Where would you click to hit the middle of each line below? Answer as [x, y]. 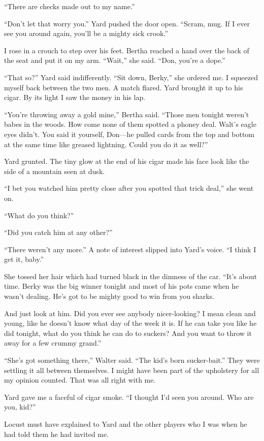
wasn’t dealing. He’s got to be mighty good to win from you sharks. [109, 296]
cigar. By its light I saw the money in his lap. [75, 97]
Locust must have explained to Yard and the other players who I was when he [126, 424]
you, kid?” [20, 407]
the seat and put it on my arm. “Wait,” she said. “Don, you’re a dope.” [115, 60]
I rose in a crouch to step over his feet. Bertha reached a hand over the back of [127, 50]
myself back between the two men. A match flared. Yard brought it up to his [124, 87]
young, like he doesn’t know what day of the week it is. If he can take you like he [130, 323]
